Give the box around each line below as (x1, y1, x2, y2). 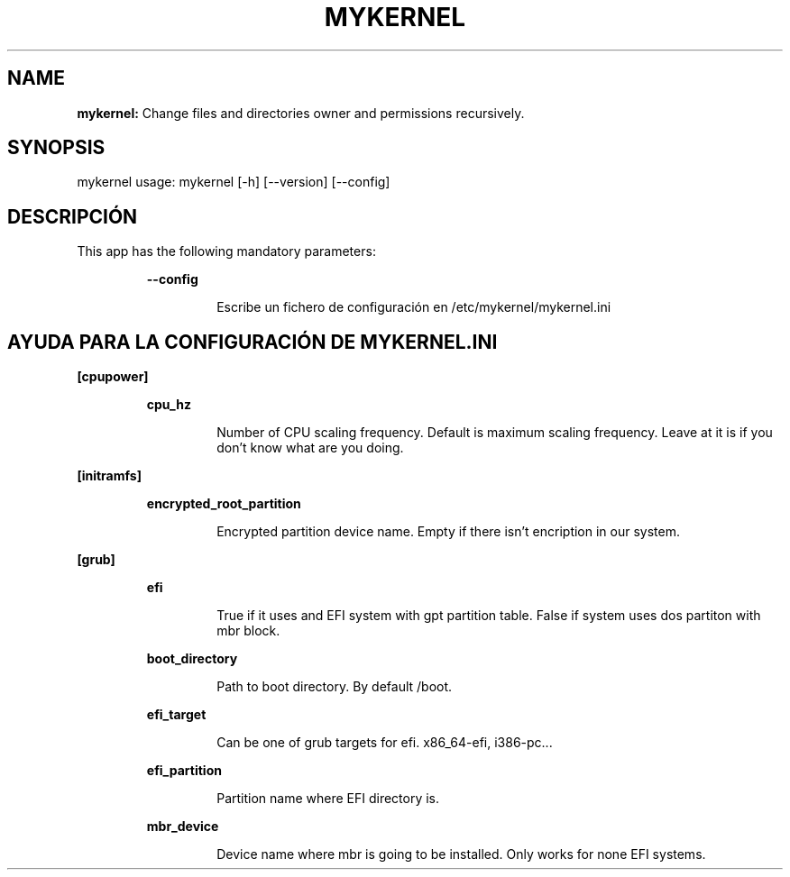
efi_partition (146, 763, 222, 779)
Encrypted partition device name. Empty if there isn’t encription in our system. (216, 524, 680, 540)
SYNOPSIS (7, 136, 106, 160)
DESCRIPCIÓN (7, 205, 138, 228)
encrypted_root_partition (146, 496, 301, 512)
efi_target (146, 707, 207, 723)
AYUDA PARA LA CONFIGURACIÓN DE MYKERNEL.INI (7, 330, 498, 353)
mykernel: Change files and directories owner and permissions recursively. (77, 105, 525, 121)
